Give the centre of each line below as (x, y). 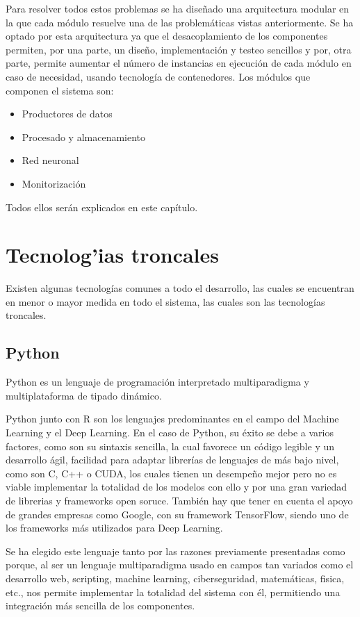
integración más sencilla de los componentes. (100, 606)
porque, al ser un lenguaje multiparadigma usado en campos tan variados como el (180, 565)
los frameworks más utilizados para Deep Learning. (114, 528)
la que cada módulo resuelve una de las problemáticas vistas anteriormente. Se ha (180, 22)
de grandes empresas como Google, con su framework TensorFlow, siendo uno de (177, 514)
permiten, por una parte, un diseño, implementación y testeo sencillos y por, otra (179, 49)
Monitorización (54, 183)
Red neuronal (50, 160)
